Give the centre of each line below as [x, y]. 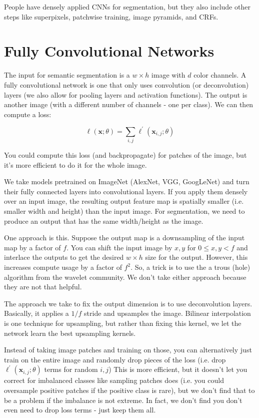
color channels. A [220, 75]
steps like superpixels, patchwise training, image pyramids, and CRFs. [111, 16]
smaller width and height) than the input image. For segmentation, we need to [124, 211]
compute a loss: [28, 114]
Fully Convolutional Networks [109, 51]
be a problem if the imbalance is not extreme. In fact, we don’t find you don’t [123, 400]
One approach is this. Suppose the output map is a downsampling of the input [124, 238]
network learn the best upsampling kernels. [70, 333]
